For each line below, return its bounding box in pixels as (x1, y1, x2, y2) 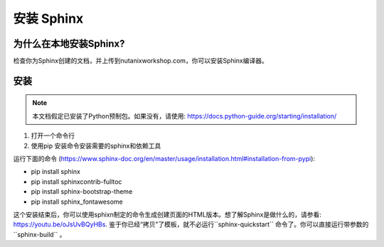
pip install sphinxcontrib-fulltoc (31, 177, 122, 186)
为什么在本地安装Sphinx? (13, 38, 125, 50)
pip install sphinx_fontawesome (31, 197, 124, 206)
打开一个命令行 (31, 131, 75, 140)
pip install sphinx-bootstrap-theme (31, 187, 133, 196)
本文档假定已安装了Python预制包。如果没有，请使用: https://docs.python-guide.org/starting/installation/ (32, 111, 337, 120)
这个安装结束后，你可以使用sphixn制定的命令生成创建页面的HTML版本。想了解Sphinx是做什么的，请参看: (13, 210, 321, 219)
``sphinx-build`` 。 (13, 230, 66, 238)
